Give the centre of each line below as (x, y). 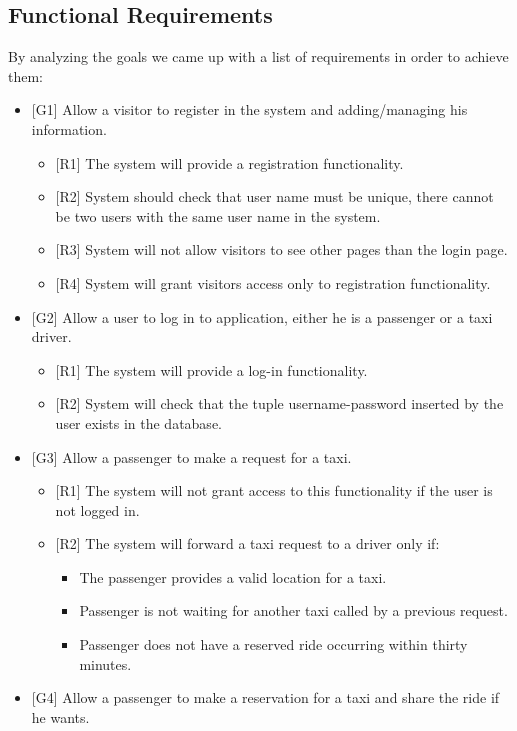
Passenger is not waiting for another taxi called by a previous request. (293, 610)
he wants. (60, 716)
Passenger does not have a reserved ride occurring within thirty (273, 644)
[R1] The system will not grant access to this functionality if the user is (274, 490)
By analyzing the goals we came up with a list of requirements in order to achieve (258, 56)
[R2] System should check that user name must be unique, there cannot (274, 196)
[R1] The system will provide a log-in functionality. (211, 369)
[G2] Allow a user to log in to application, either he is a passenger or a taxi (262, 316)
